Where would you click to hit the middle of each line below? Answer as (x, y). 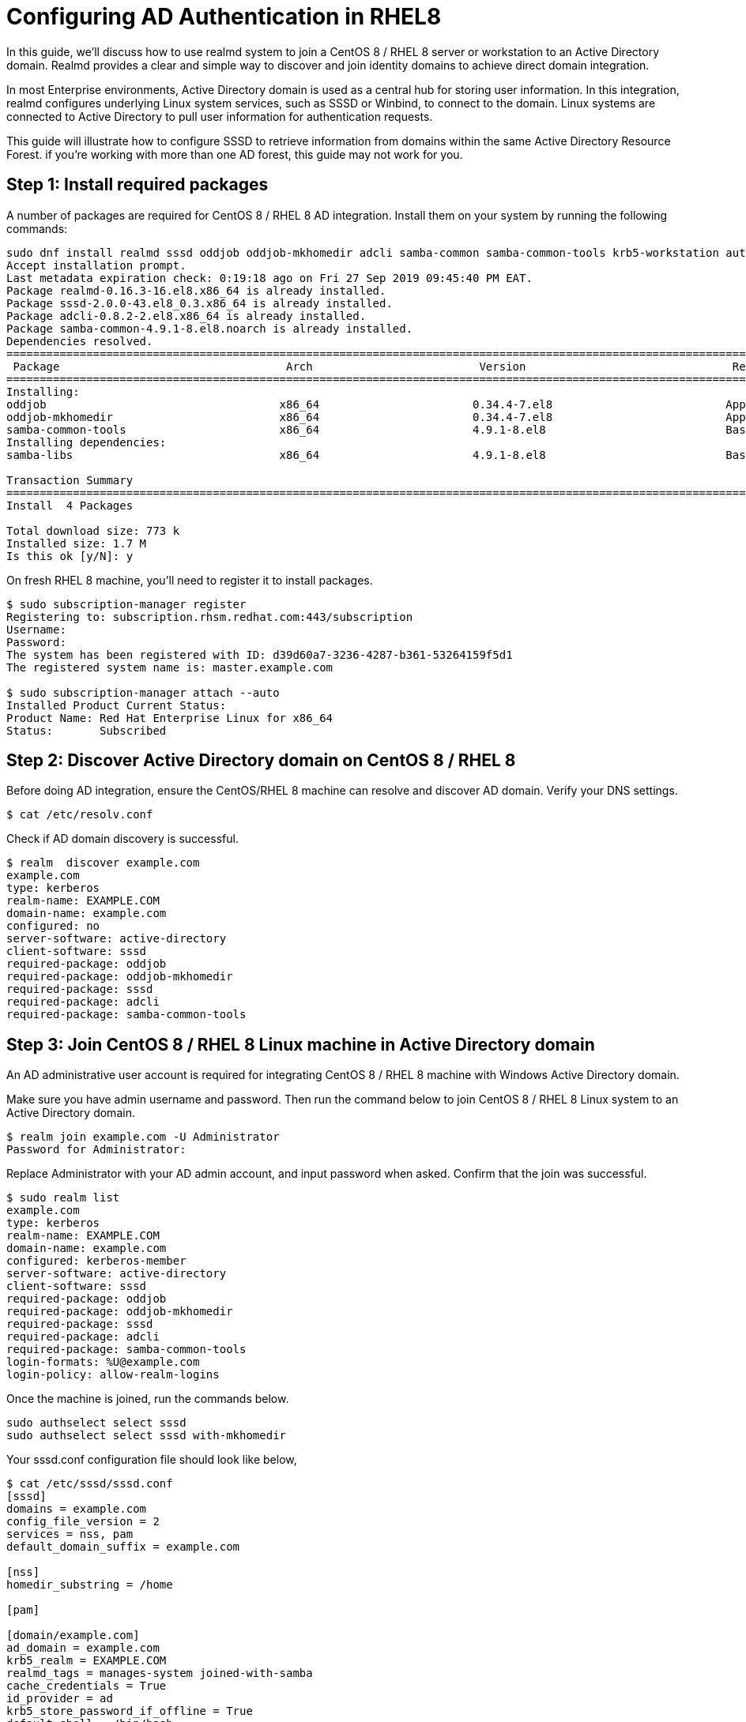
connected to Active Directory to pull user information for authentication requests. (220, 116)
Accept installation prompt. (96, 265)
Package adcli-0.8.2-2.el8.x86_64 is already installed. (186, 316)
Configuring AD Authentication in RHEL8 (224, 17)
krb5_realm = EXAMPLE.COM (87, 1661)
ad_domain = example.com (83, 1648)
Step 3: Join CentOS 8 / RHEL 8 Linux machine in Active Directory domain (301, 1044)
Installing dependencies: (87, 442)
